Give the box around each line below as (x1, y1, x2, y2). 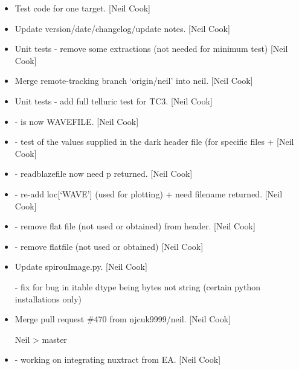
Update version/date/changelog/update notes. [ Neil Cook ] (14, 22, 230, 34)
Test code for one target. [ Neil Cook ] (14, 2, 150, 14)
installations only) (14, 292, 82, 305)
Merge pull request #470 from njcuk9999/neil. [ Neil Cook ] (14, 313, 231, 325)
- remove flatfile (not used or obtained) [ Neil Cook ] (14, 240, 204, 252)
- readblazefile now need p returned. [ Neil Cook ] (14, 167, 193, 180)
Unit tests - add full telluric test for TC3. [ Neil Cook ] (14, 94, 213, 107)
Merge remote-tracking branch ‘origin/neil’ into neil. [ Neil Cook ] (14, 74, 253, 87)
